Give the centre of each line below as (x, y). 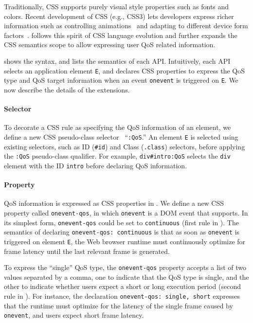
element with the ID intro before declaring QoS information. (96, 165)
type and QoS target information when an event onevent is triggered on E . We (121, 80)
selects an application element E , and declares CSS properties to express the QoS (125, 70)
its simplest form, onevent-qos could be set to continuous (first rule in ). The (121, 222)
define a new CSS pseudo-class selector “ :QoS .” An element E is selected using (121, 136)
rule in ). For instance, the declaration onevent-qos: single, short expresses (122, 296)
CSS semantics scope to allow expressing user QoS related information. (110, 45)
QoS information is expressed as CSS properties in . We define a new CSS (114, 203)
